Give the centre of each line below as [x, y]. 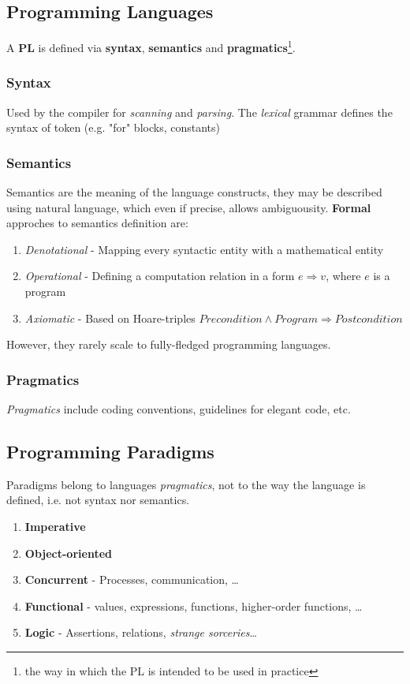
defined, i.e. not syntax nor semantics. [98, 500]
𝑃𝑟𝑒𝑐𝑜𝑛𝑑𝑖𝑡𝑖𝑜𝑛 [231, 319]
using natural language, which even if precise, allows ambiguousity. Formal [189, 207]
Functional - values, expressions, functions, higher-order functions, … [194, 606]
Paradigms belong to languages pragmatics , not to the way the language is [186, 484]
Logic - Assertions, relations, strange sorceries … [141, 632]
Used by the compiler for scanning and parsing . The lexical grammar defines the [199, 112]
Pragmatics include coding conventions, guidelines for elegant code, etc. [179, 409]
